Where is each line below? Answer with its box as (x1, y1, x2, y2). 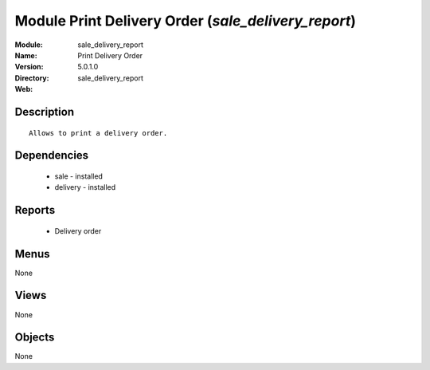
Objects (14, 331, 55, 344)
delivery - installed (54, 183, 116, 192)
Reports (14, 203, 56, 217)
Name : (14, 50, 37, 60)
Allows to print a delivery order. (29, 128, 168, 137)
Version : (14, 62, 44, 72)
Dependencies (14, 148, 89, 163)
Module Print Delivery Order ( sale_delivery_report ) (14, 12, 356, 30)
